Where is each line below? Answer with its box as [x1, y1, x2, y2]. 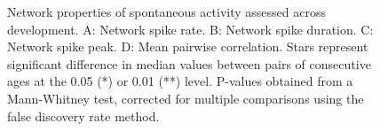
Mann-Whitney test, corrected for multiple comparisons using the [7, 89, 364, 107]
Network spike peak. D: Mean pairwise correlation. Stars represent [7, 37, 368, 56]
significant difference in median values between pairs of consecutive [7, 54, 371, 73]
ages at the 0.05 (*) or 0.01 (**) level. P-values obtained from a [7, 72, 353, 90]
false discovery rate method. [7, 106, 160, 125]
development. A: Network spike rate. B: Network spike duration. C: [7, 19, 374, 38]
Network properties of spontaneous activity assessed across [7, 3, 326, 20]
